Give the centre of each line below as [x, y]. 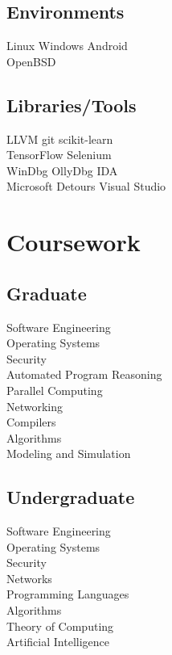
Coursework [74, 242]
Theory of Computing [60, 626]
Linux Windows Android [67, 46]
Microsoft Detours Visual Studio [86, 186]
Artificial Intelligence [58, 642]
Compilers [31, 422]
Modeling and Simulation [69, 453]
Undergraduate [71, 497]
